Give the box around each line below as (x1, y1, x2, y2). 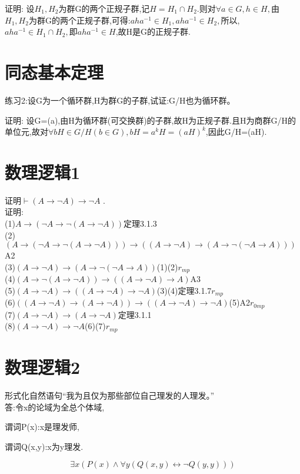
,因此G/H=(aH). (205, 125, 267, 138)
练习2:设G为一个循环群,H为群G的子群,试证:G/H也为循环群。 (5, 94, 235, 106)
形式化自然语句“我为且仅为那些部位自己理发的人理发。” (5, 389, 215, 401)
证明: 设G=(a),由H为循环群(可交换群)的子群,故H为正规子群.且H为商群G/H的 (5, 114, 296, 126)
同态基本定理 (5, 59, 104, 84)
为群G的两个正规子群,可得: (28, 14, 131, 26)
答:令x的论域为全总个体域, (5, 400, 105, 413)
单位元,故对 (5, 125, 48, 138)
